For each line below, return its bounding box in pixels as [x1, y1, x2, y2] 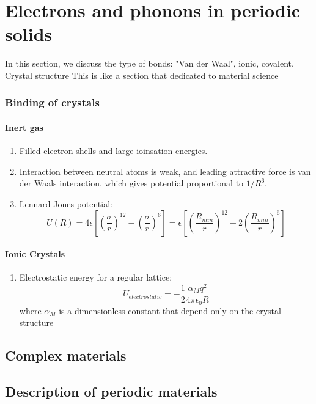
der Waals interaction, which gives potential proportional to [19, 177, 244, 189]
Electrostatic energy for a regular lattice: [19, 271, 172, 284]
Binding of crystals [5, 95, 100, 110]
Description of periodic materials [5, 381, 218, 400]
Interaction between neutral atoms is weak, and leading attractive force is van [19, 164, 311, 177]
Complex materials [5, 346, 127, 365]
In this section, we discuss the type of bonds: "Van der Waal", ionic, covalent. [5, 57, 294, 70]
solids [5, 21, 53, 46]
